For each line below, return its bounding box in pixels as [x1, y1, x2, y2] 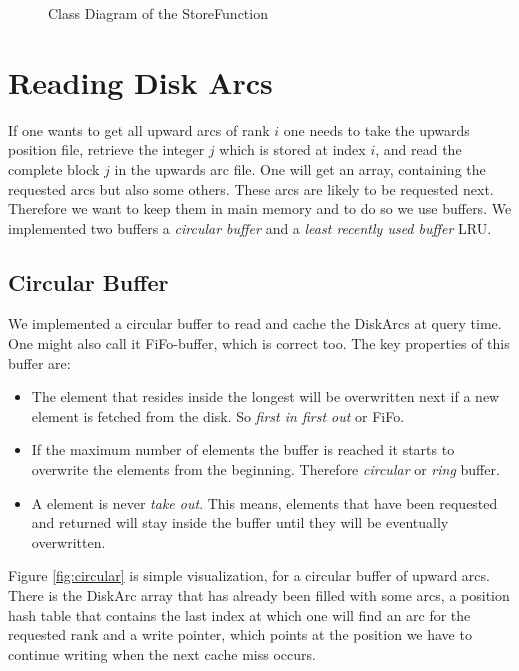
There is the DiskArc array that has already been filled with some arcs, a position [8, 585, 510, 606]
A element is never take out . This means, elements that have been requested [31, 492, 498, 513]
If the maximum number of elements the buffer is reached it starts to [31, 439, 455, 460]
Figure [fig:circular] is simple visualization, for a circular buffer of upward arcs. [8, 565, 490, 586]
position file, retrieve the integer [8, 139, 205, 160]
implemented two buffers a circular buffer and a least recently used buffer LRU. [8, 217, 492, 238]
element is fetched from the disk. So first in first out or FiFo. [31, 405, 405, 426]
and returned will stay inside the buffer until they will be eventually [31, 512, 449, 533]
